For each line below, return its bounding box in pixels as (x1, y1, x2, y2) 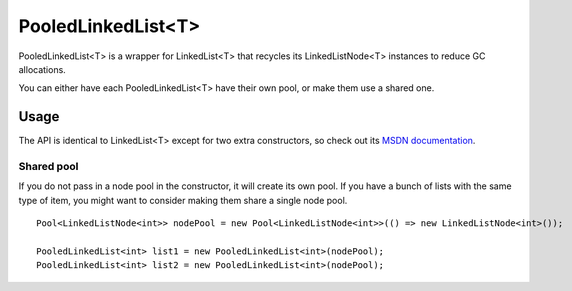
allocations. (18, 63, 67, 75)
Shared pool (18, 160, 79, 173)
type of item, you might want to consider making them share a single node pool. (18, 194, 348, 206)
